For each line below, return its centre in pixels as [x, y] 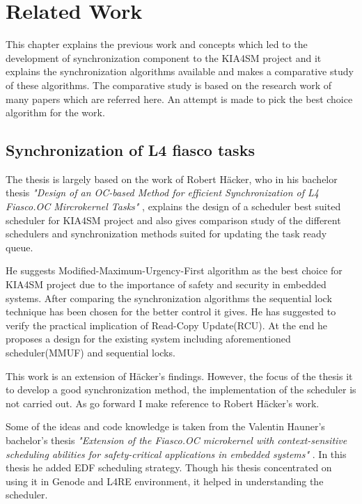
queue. [19, 247]
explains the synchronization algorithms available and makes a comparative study [180, 71]
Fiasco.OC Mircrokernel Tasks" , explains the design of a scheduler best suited [173, 206]
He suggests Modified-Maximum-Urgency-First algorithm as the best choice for [174, 270]
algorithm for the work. [55, 112]
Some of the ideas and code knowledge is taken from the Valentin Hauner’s [165, 426]
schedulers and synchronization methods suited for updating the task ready [166, 234]
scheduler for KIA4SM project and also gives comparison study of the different [173, 220]
